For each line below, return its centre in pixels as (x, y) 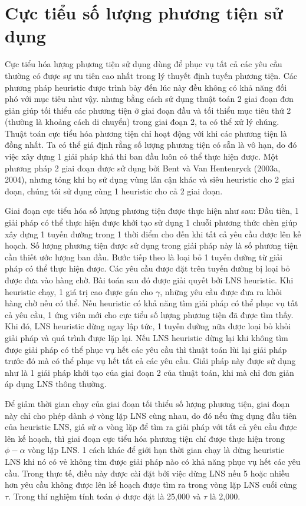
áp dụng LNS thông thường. (56, 384)
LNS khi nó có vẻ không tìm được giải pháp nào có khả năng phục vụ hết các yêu (153, 461)
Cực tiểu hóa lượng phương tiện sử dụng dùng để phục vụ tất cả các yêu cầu (144, 64)
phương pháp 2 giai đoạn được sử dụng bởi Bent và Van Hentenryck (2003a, (143, 168)
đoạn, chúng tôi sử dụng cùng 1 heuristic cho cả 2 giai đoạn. (114, 191)
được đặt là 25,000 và (162, 496)
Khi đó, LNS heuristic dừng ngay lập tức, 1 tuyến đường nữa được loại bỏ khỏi (148, 326)
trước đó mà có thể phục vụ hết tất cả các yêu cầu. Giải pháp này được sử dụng (150, 361)
